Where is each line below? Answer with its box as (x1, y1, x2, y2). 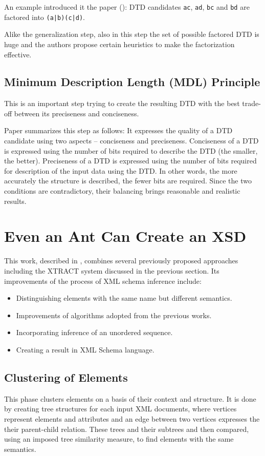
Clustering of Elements (4, 369, 128, 385)
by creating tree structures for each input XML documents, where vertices (4, 403, 237, 414)
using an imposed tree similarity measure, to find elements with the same (4, 433, 234, 444)
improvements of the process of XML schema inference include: (4, 275, 202, 286)
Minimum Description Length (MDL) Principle (4, 74, 260, 90)
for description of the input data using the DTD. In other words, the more (4, 165, 237, 176)
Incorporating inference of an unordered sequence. (16, 327, 173, 338)
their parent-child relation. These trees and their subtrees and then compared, (4, 423, 249, 434)
